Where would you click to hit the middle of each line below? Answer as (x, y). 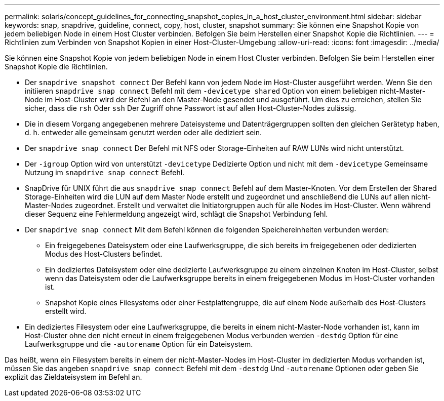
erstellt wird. (66, 311)
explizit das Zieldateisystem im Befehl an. (73, 377)
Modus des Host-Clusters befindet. (104, 254)
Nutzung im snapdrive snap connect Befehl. (105, 172)
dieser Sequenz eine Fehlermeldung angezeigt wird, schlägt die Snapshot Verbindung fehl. (176, 214)
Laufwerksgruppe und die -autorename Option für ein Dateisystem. (139, 344)
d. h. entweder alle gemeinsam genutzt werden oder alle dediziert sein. (144, 132)
